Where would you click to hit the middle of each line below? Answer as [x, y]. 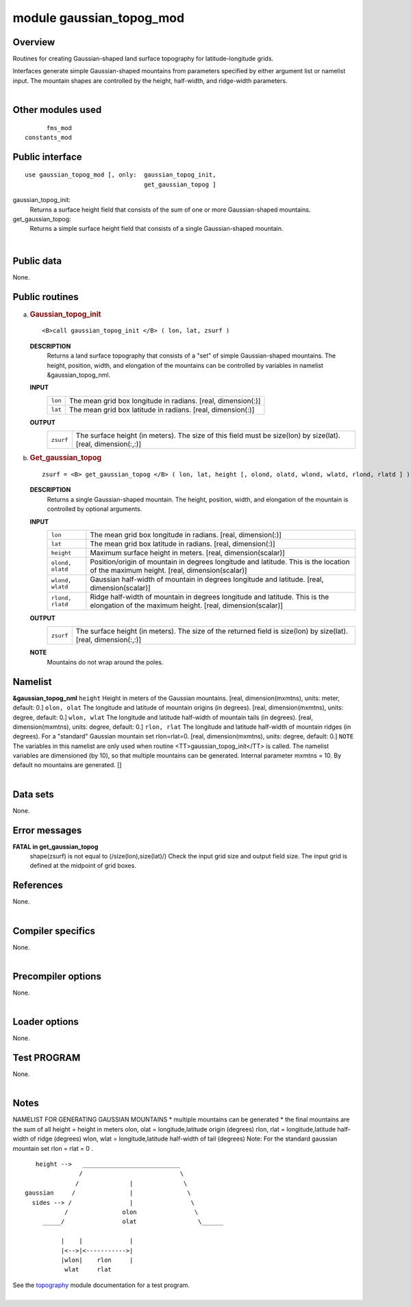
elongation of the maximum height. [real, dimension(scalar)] [187, 606]
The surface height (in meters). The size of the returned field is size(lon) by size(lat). [212, 632]
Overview [34, 42]
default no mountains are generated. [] [67, 765]
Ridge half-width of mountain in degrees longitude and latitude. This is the [210, 597]
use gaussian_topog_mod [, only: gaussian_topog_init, [121, 175]
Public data [37, 261]
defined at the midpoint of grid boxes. [83, 866]
